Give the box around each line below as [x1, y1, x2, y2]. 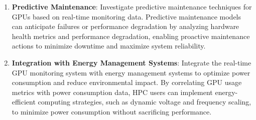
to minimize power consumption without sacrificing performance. [12, 106, 212, 116]
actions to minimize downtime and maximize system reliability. [12, 40, 206, 51]
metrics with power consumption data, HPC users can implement [12, 86, 213, 97]
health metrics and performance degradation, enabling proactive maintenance [12, 30, 250, 41]
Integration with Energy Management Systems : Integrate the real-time [12, 57, 251, 67]
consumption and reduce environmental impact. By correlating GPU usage [12, 77, 242, 87]
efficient [12, 96, 36, 107]
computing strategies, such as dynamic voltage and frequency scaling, [38, 96, 251, 107]
